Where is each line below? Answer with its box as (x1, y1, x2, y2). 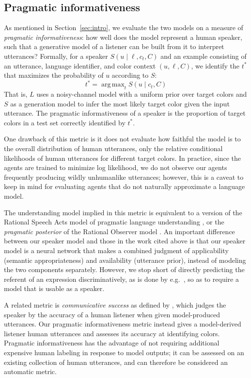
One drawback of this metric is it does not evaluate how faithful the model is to (4, 134, 241, 144)
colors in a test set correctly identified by (4, 117, 125, 127)
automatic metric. (4, 366, 57, 377)
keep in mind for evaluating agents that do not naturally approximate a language (4, 181, 245, 191)
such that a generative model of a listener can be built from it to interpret (4, 41, 224, 52)
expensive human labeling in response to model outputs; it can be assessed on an (4, 347, 244, 357)
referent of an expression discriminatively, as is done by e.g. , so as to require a (4, 274, 239, 284)
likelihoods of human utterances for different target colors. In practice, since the (4, 153, 241, 163)
